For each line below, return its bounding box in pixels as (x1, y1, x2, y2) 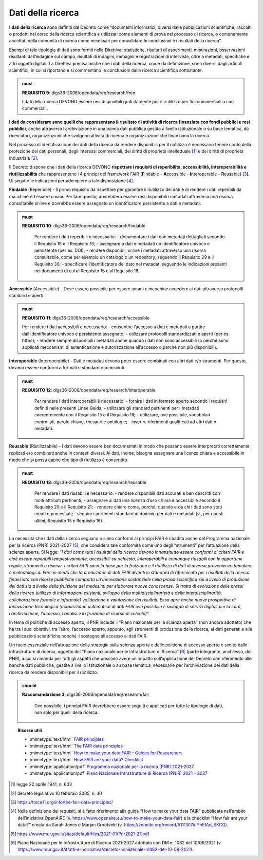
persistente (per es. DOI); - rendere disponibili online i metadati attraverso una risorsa (34, 247, 206, 253)
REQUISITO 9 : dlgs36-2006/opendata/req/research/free (22, 90, 135, 95)
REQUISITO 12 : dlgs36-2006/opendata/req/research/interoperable (22, 387, 156, 393)
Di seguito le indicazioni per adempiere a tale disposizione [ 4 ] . (9, 178, 134, 184)
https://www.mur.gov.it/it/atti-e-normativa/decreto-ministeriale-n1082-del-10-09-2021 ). (18, 846, 194, 852)
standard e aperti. (9, 293, 45, 299)
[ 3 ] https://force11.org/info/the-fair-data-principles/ (10, 799, 113, 805)
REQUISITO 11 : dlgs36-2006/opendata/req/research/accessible (22, 315, 150, 321)
